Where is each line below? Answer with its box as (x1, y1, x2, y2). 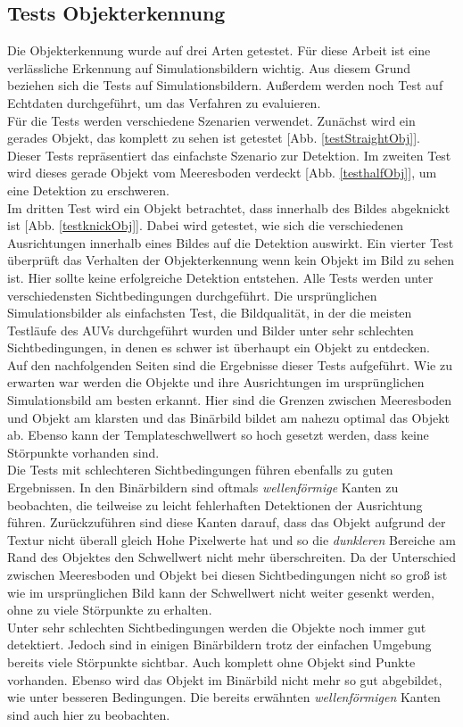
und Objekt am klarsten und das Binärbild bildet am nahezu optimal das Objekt (7, 408, 451, 426)
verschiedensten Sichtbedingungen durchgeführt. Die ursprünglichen (7, 285, 377, 304)
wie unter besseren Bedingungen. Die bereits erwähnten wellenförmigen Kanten (7, 688, 441, 706)
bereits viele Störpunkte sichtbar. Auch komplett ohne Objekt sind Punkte (7, 652, 416, 671)
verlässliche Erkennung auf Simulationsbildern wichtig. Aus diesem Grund (7, 58, 410, 77)
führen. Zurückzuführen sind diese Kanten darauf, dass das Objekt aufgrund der (7, 513, 446, 532)
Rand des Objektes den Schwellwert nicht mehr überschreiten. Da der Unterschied (7, 548, 456, 566)
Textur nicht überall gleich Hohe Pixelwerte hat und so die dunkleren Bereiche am (7, 530, 456, 549)
